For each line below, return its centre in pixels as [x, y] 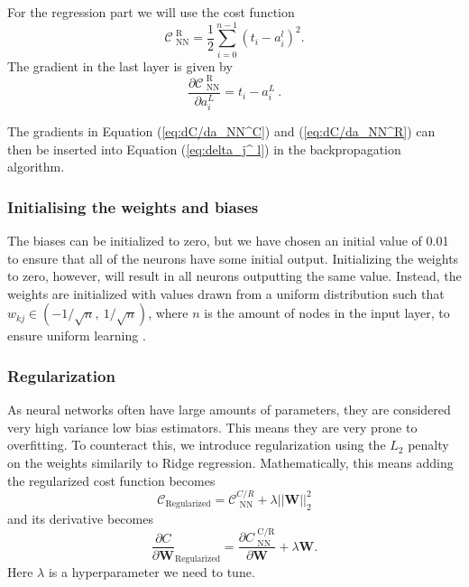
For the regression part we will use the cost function [151, 12]
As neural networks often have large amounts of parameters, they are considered [229, 410]
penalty [428, 445]
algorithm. [36, 167]
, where [168, 313]
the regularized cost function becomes [111, 480]
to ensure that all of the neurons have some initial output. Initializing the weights [233, 258]
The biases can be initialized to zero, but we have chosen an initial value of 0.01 [228, 240]
